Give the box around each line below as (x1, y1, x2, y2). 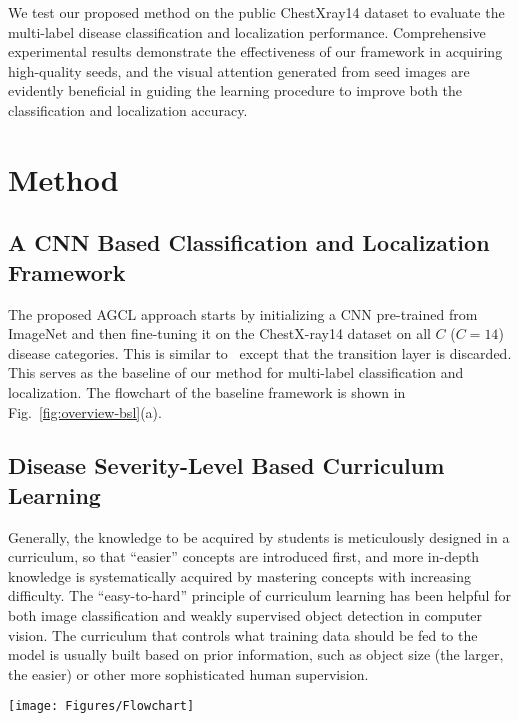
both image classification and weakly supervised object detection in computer (8, 605, 483, 626)
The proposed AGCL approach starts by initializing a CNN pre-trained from (8, 303, 478, 324)
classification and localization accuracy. (8, 99, 248, 120)
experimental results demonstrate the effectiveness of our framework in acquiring (8, 41, 503, 62)
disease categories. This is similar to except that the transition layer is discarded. (8, 342, 512, 363)
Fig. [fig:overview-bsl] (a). (8, 401, 162, 422)
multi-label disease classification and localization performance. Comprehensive (8, 21, 486, 42)
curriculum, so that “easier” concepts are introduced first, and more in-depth (8, 546, 480, 567)
